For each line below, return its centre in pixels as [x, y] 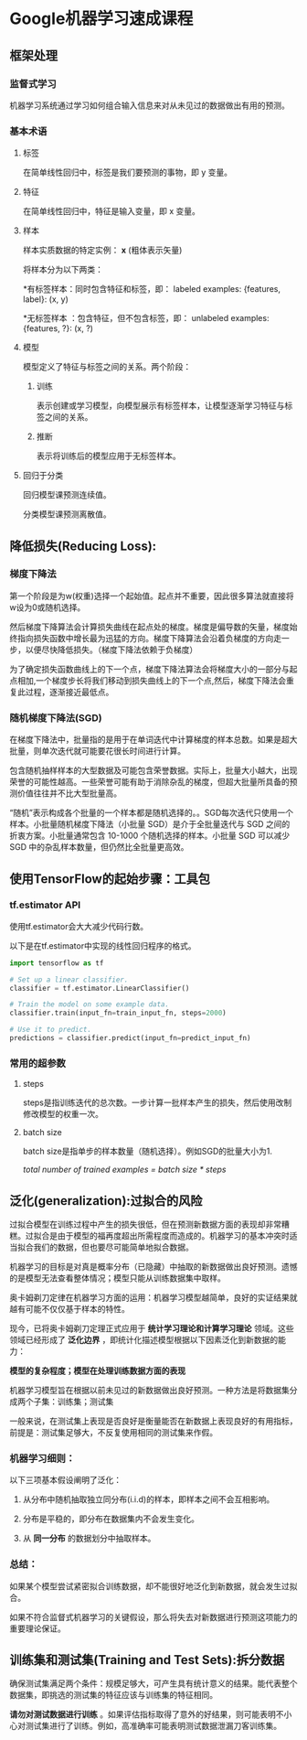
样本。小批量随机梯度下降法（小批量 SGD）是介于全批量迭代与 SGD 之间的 [150, 824]
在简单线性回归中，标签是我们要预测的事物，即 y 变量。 [127, 172]
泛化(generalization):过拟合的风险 [106, 1201]
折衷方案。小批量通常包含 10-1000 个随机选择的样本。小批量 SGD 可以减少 [150, 836]
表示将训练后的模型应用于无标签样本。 [108, 456]
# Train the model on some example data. [90, 1004]
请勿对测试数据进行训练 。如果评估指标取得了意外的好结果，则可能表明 [143, 1714]
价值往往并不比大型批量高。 [69, 793]
